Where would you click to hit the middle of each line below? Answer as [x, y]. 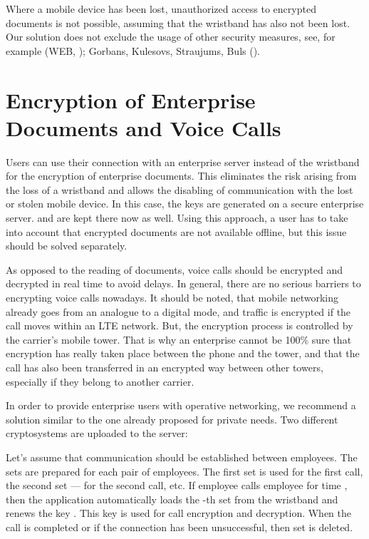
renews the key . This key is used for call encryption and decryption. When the [179, 513]
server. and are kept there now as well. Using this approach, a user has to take [177, 218]
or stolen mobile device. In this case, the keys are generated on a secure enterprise [185, 204]
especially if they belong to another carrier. [100, 381]
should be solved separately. [67, 246]
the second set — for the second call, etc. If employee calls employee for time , [177, 485]
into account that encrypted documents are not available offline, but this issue [176, 231]
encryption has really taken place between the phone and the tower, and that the [183, 353]
